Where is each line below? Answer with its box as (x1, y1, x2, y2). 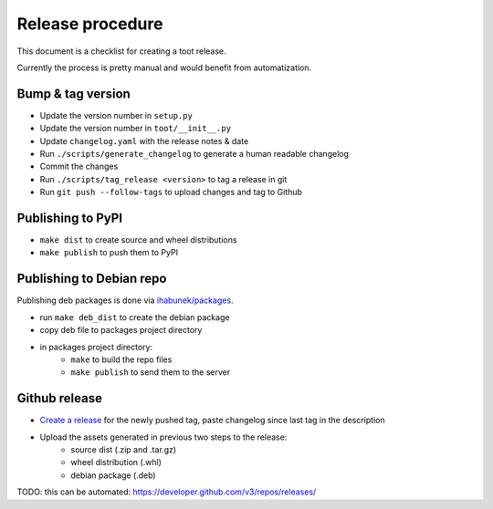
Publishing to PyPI (16, 211, 123, 225)
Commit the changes (39, 161, 119, 172)
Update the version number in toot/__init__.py (39, 123, 232, 134)
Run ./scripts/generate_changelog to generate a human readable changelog (39, 149, 349, 160)
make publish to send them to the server (70, 367, 231, 378)
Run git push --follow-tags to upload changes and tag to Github (39, 187, 303, 198)
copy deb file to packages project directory (39, 325, 203, 336)
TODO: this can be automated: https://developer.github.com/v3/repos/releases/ (16, 486, 317, 497)
